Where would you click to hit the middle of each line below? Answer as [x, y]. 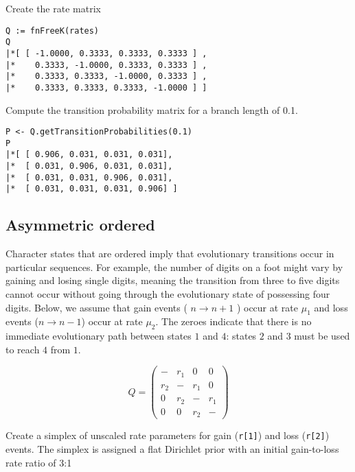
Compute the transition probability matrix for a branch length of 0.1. [152, 109]
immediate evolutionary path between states [99, 336]
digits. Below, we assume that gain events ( [96, 307]
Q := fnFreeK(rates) [53, 31]
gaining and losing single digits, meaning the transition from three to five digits [173, 280]
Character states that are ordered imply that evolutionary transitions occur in [170, 253]
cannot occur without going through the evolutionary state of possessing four [168, 294]
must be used [322, 336]
